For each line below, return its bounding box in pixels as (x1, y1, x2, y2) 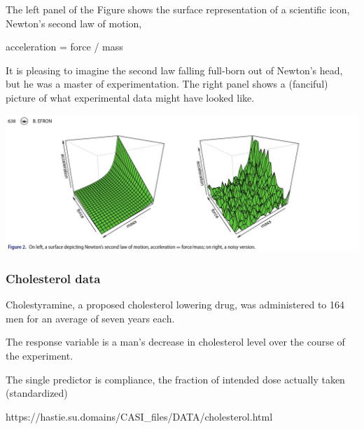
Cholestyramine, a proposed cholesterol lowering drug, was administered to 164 (6, 297, 344, 312)
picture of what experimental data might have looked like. (6, 90, 255, 104)
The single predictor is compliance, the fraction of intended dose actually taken (6, 372, 345, 386)
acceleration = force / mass (6, 39, 123, 54)
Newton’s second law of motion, (6, 15, 142, 30)
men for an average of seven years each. (6, 311, 175, 325)
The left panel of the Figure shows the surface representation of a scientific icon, (6, 2, 350, 16)
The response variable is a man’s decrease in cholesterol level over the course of (6, 334, 345, 349)
